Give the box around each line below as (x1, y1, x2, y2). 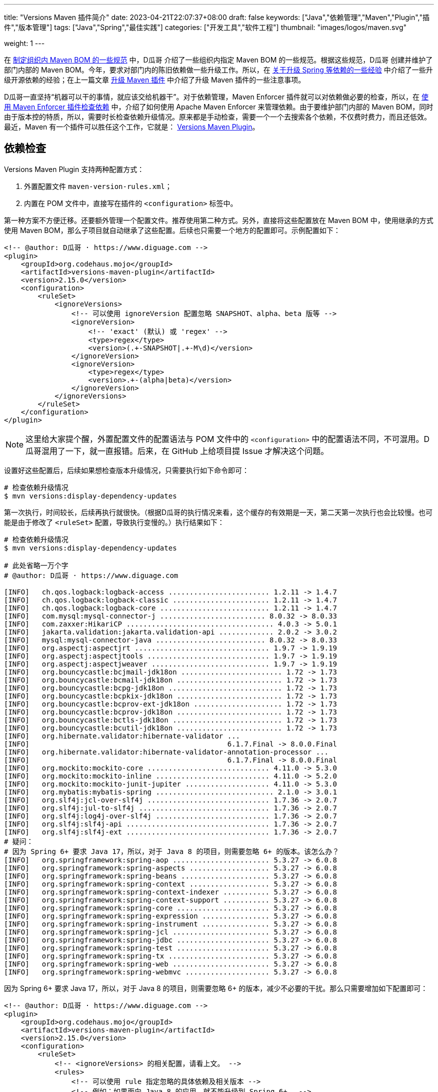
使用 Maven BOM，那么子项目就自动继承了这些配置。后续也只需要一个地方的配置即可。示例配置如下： (4, 225, 340, 234)
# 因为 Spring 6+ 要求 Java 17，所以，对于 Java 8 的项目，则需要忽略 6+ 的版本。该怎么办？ (4, 847, 339, 855)
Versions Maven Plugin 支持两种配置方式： (4, 164, 144, 173)
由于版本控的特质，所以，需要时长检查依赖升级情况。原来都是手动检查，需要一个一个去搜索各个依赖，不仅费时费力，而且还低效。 (4, 112, 431, 121)
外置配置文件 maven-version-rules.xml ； (24, 181, 172, 190)
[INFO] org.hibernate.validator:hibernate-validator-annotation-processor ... (4, 747, 329, 756)
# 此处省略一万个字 (4, 561, 68, 569)
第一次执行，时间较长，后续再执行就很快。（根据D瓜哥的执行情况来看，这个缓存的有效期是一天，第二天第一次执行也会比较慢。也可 (4, 507, 433, 516)
